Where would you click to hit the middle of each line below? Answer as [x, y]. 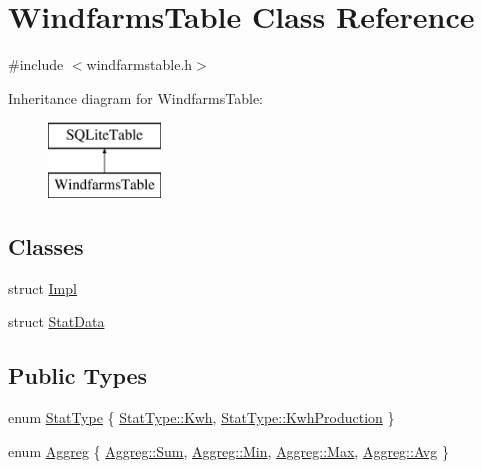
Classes [46, 245]
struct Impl [42, 287]
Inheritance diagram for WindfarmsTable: [135, 97]
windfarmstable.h [139, 64]
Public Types [78, 375]
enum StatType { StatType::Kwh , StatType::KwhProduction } [201, 417]
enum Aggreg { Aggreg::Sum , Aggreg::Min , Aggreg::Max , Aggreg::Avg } [228, 450]
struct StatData [56, 321]
